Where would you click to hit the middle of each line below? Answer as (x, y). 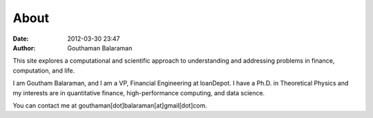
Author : (24, 48)
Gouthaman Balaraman (100, 48)
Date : (21, 39)
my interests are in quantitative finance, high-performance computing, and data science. (139, 92)
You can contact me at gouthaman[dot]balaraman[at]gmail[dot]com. (110, 105)
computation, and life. (44, 70)
